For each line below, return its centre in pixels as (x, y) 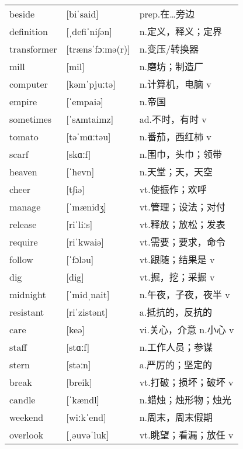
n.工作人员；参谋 (176, 347)
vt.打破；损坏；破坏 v (186, 382)
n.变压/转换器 (169, 49)
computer (29, 84)
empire (23, 101)
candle (22, 399)
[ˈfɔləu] (80, 259)
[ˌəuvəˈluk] (88, 434)
